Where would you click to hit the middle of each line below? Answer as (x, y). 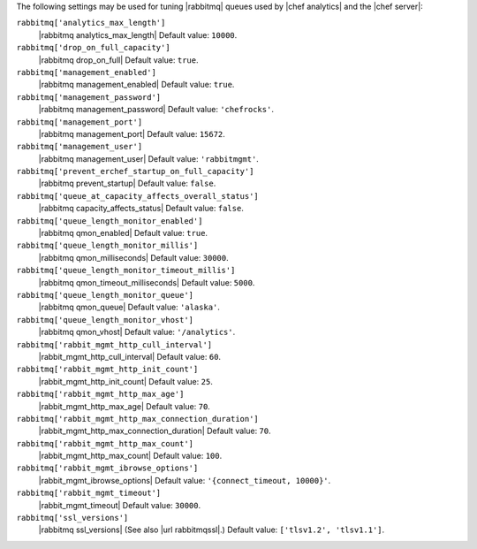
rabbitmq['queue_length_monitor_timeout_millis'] (126, 271)
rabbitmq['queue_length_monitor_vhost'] (105, 320)
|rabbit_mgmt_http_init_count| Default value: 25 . (126, 381)
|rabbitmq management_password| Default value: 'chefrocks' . (156, 110)
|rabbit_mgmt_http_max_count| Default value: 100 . (130, 456)
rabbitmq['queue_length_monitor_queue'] (105, 295)
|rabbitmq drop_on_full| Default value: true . (118, 60)
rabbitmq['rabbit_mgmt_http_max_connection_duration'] (138, 419)
